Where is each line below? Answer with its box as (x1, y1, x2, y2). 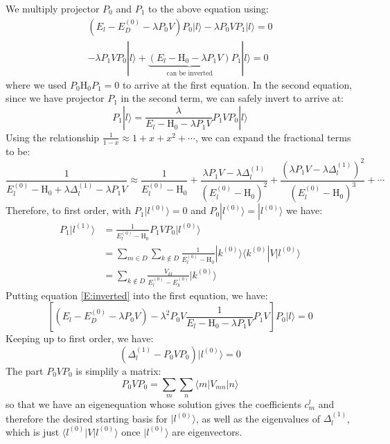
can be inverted (166, 69, 213, 77)
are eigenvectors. (172, 424, 242, 438)
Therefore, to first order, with (6, 203, 132, 217)
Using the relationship (6, 130, 100, 144)
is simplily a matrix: (76, 363, 161, 378)
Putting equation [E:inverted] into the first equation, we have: (6, 287, 268, 302)
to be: (6, 143, 30, 158)
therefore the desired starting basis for (6, 411, 168, 425)
